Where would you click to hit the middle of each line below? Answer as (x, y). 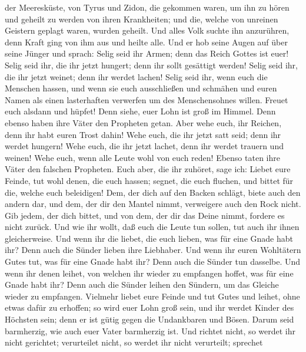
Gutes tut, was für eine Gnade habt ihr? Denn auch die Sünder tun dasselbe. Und (153, 261)
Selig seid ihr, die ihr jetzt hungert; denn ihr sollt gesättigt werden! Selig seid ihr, (151, 65)
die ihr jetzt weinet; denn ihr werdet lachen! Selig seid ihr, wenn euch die (136, 76)
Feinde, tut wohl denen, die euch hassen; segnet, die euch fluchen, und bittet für (149, 180)
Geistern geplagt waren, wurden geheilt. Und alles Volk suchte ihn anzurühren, (147, 30)
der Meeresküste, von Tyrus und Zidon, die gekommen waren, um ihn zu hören (147, 7)
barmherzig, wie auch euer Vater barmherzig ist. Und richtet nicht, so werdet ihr (150, 330)
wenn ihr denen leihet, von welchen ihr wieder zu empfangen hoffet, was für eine (149, 273)
